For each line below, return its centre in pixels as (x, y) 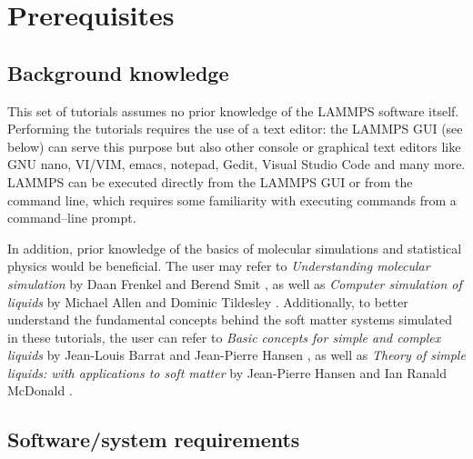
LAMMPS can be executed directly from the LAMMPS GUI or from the (210, 181)
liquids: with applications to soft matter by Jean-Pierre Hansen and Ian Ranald (227, 372)
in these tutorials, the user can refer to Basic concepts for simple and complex (224, 337)
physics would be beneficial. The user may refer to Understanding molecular (219, 266)
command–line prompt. (72, 218)
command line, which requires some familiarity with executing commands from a (232, 200)
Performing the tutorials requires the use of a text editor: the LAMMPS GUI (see (235, 129)
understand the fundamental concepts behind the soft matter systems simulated (230, 319)
